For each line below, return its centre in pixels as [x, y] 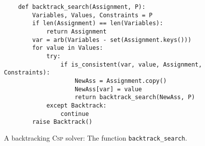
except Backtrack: [76, 105]
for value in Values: [68, 48]
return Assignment [76, 31]
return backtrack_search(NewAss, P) [135, 97]
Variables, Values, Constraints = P [92, 15]
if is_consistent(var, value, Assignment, [131, 64]
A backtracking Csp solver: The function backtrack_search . [96, 137]
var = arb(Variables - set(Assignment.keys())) [112, 40]
